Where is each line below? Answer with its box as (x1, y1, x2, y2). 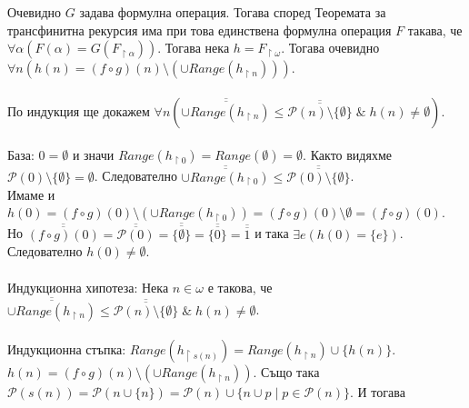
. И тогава (349, 383, 405, 402)
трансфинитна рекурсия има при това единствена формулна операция (7, 20, 392, 39)
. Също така (253, 363, 320, 382)
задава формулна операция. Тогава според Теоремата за (79, 3, 386, 21)
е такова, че (207, 277, 273, 296)
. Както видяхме (303, 145, 392, 164)
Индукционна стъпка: (7, 340, 126, 359)
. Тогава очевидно (281, 38, 380, 57)
